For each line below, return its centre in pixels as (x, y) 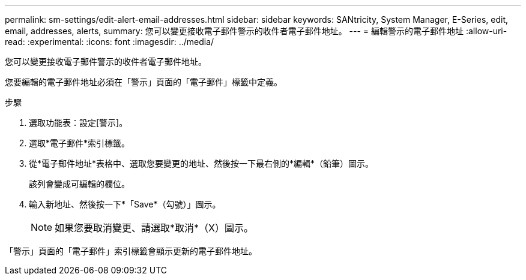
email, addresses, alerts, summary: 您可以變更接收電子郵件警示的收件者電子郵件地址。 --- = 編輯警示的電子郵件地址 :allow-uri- (256, 31)
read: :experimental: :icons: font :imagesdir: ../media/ (110, 42)
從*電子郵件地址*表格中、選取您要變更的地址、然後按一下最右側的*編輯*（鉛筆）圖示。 (201, 163)
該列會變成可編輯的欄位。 (79, 184)
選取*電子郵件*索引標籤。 (80, 143)
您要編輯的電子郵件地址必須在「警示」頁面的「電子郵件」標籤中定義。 (144, 82)
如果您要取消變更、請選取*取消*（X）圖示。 (154, 228)
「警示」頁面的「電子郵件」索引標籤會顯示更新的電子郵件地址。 (131, 251)
